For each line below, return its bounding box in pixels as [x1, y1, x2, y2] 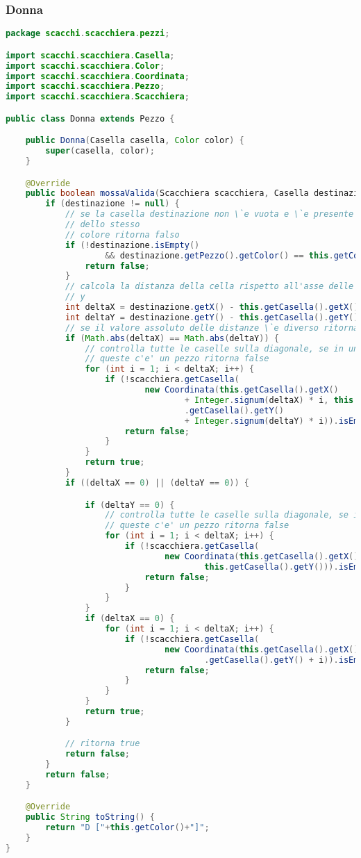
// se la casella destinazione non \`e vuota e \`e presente [65, 209, 354, 220]
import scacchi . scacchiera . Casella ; [6, 50, 175, 60]
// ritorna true [65, 739, 140, 749]
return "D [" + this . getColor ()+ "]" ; [45, 823, 210, 833]
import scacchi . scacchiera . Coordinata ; [6, 71, 190, 81]
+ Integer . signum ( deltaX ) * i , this [184, 395, 354, 405]
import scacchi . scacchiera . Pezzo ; [6, 81, 165, 92]
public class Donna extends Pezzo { [6, 113, 175, 124]
